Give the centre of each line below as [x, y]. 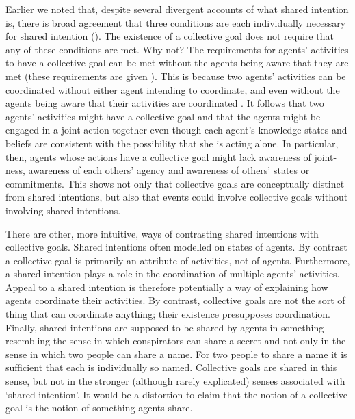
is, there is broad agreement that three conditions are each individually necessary [176, 22]
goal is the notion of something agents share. [99, 408]
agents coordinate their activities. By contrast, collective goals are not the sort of [175, 300]
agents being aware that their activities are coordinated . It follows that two [165, 103]
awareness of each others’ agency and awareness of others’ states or [169, 170]
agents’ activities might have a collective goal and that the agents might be [163, 116]
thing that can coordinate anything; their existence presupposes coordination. [168, 314]
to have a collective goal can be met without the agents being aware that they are [177, 63]
